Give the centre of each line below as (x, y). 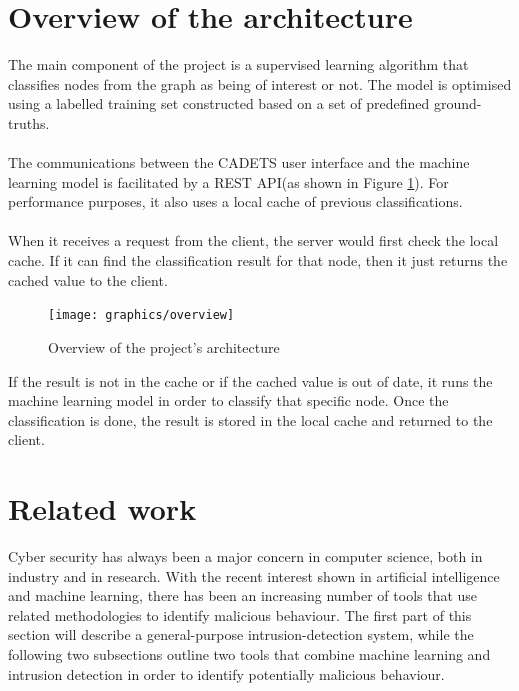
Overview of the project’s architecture (164, 346)
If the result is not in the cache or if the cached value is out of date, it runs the (250, 380)
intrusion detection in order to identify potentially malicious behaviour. (226, 673)
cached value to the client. (88, 279)
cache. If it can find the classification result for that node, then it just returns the (258, 260)
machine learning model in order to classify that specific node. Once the (228, 400)
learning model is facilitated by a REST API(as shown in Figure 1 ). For (228, 181)
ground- (457, 103)
